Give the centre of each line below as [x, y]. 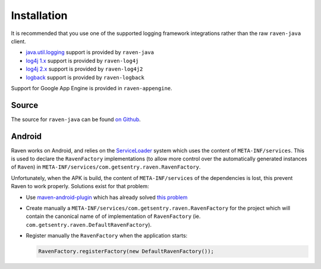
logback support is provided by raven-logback [85, 77]
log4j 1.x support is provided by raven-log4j [82, 61]
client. [18, 41]
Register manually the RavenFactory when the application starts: [107, 236]
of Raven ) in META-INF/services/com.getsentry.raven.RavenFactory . [106, 167]
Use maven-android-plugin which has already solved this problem [107, 197]
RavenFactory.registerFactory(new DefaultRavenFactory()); [126, 251]
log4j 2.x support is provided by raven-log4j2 [84, 69]
